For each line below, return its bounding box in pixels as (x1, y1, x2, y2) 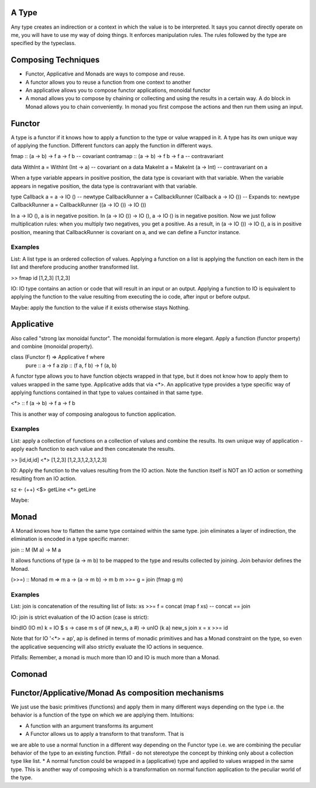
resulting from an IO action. (11, 475, 77, 482)
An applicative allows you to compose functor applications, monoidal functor (25, 87, 211, 94)
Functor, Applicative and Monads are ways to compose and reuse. (25, 70, 186, 77)
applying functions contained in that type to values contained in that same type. (11, 389, 203, 396)
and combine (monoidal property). (11, 342, 94, 350)
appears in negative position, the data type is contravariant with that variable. (11, 182, 197, 190)
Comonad (11, 669, 47, 679)
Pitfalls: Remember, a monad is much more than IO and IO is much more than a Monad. (11, 654, 220, 661)
